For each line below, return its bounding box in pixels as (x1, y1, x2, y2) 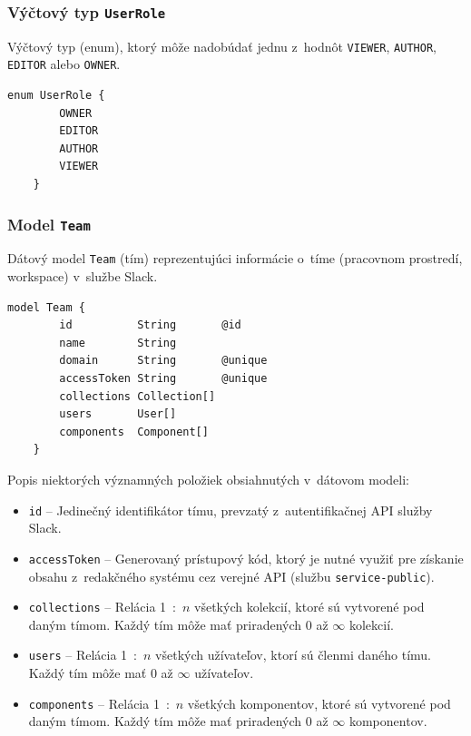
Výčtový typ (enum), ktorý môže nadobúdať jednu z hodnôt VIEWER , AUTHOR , (7, 36, 437, 55)
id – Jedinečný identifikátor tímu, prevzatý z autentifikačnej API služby (28, 500, 433, 519)
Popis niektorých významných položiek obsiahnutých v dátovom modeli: (7, 470, 409, 489)
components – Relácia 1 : (28, 693, 170, 712)
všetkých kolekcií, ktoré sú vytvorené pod (194, 597, 425, 616)
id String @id (59, 319, 241, 332)
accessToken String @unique (59, 372, 268, 386)
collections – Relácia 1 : (28, 597, 176, 616)
